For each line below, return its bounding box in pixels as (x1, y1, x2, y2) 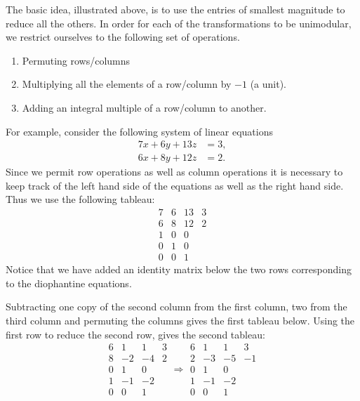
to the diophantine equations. (6, 275, 132, 290)
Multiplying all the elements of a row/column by (22, 77, 232, 91)
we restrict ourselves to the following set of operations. (6, 29, 240, 44)
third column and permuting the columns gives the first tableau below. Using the (6, 313, 355, 327)
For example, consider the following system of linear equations (6, 124, 273, 138)
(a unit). (250, 77, 287, 91)
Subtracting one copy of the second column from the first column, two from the (6, 299, 347, 314)
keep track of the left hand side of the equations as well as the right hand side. (6, 178, 344, 192)
